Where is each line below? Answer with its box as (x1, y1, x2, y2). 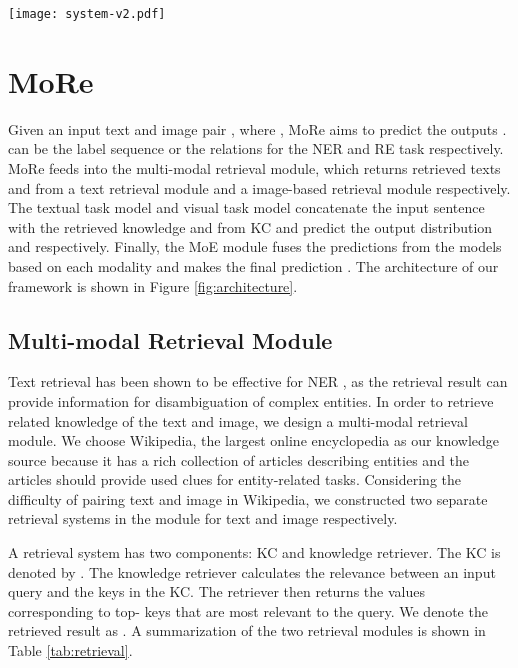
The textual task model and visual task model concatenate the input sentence (8, 197, 485, 218)
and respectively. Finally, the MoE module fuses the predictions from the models (8, 236, 502, 257)
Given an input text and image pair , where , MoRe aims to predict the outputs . (8, 118, 507, 139)
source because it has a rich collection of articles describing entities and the (8, 449, 470, 470)
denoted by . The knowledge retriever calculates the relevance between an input (8, 561, 496, 582)
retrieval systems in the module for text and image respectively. (8, 508, 398, 529)
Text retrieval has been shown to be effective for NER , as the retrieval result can (8, 371, 508, 392)
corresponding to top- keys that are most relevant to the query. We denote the (8, 600, 488, 621)
